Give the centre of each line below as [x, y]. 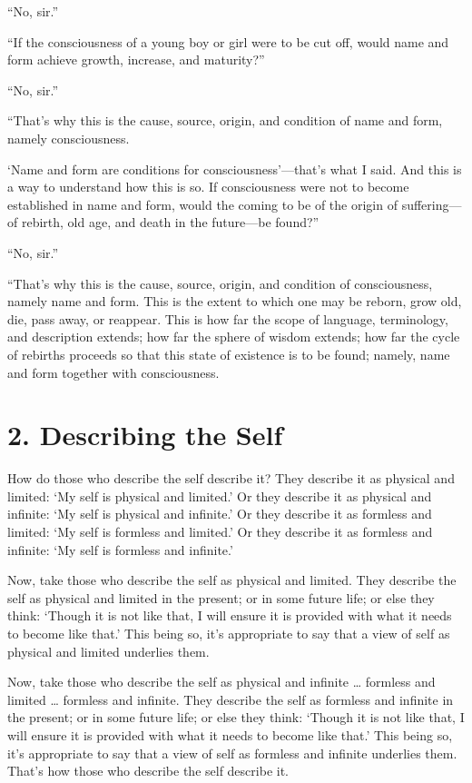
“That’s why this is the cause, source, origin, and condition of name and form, [225, 120]
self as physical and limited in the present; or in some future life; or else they [221, 597]
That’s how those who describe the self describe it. [148, 771]
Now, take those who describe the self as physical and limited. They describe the [232, 580]
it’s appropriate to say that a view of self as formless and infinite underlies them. [232, 753]
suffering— [432, 204]
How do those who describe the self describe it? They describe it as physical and [231, 478]
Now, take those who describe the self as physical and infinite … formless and [221, 682]
